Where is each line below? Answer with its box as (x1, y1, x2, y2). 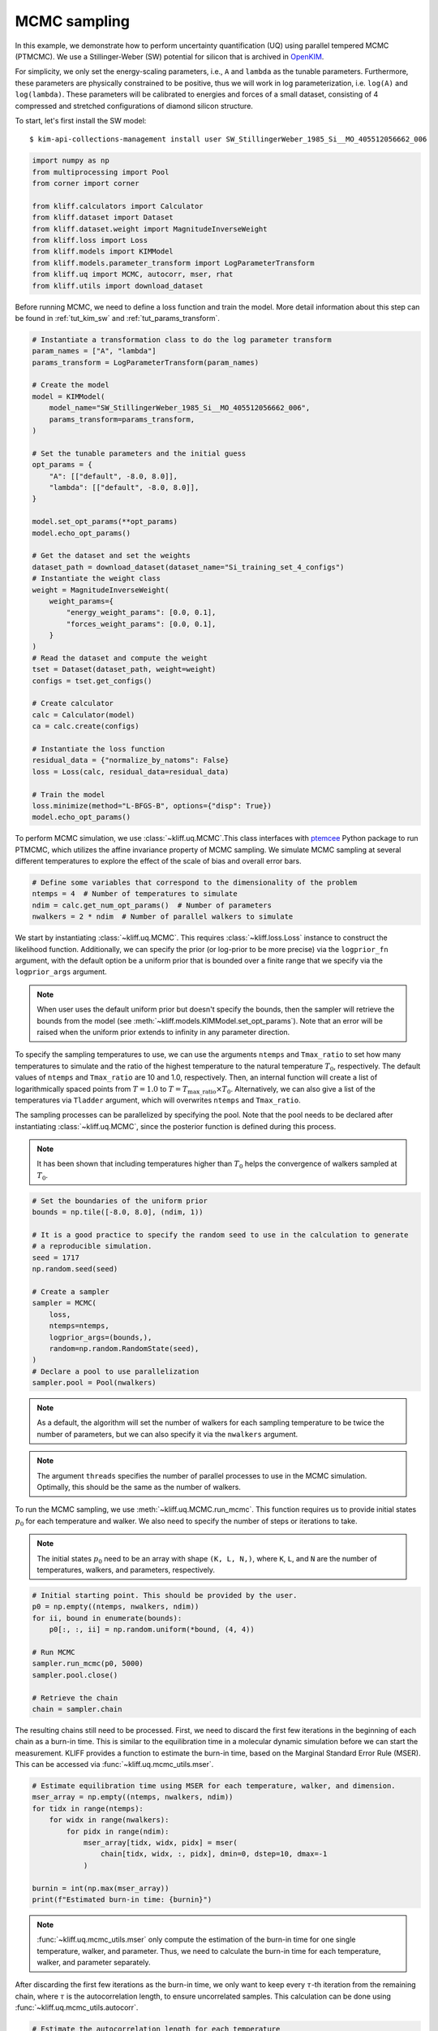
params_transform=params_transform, (49, 414, 195, 424)
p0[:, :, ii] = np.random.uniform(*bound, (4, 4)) (49, 1625, 255, 1635)
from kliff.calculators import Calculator (32, 201, 204, 210)
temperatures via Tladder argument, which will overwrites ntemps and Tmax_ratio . (15, 1095, 302, 1105)
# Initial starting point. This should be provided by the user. (32, 1591, 298, 1600)
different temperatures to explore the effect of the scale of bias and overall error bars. (15, 856, 302, 866)
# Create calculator (32, 699, 114, 708)
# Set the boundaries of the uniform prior (32, 1196, 208, 1206)
